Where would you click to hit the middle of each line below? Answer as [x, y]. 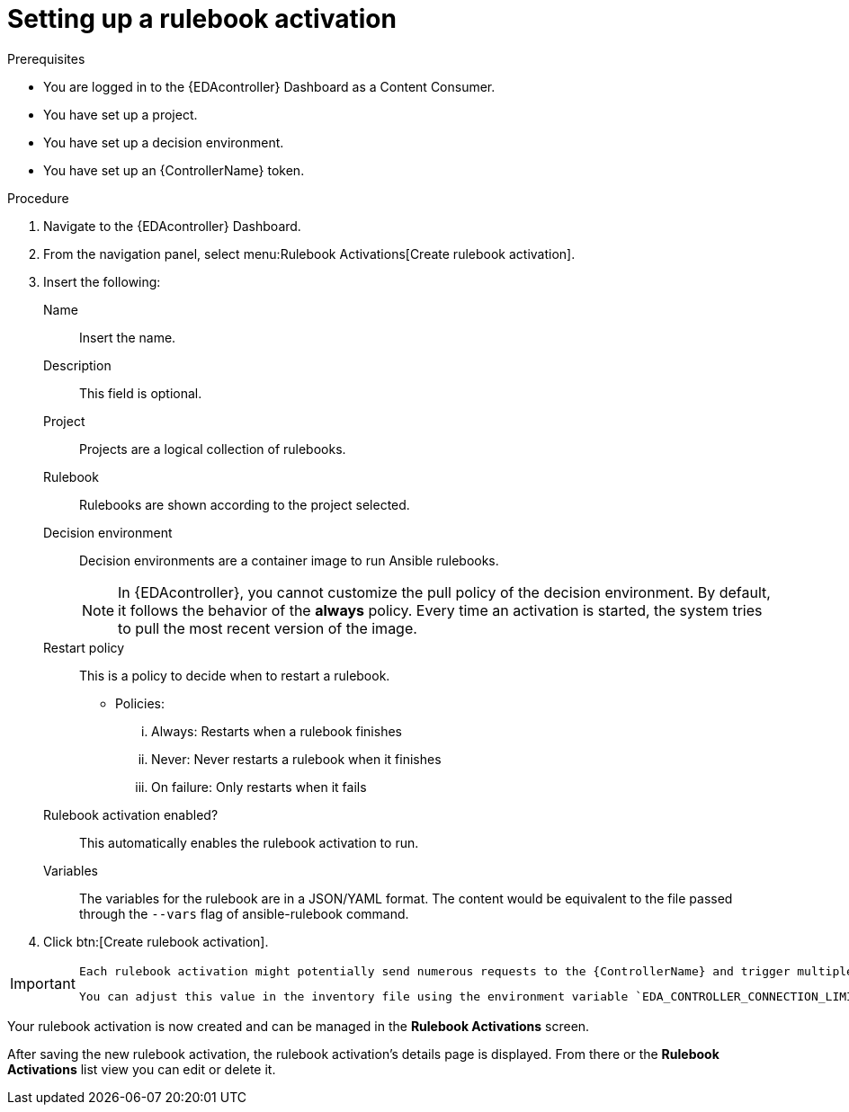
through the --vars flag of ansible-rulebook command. [244, 913]
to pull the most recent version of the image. [268, 628]
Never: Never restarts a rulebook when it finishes [296, 759]
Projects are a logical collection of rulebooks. [213, 449]
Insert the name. [128, 337]
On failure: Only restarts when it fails [259, 787]
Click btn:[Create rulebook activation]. [156, 941]
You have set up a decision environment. [164, 142]
